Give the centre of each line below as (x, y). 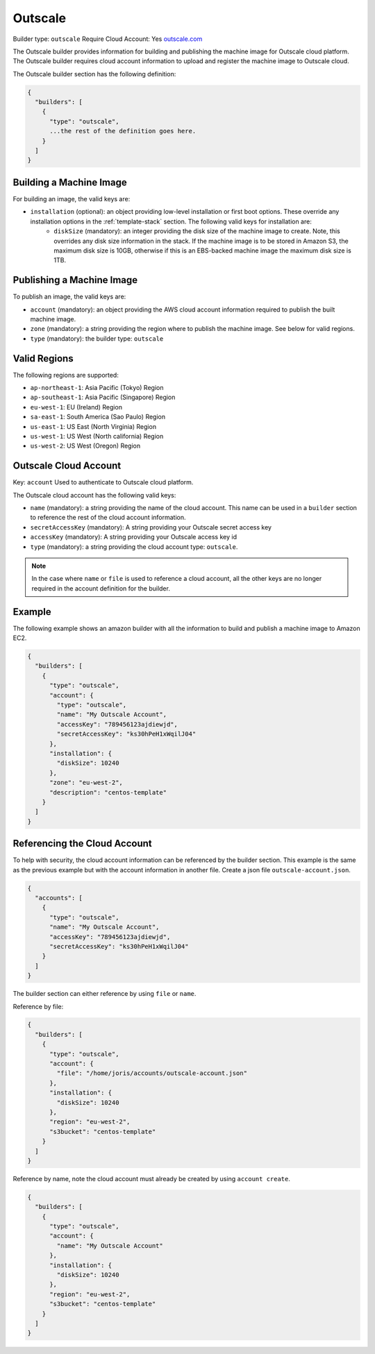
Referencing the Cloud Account (82, 844)
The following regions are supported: (66, 375)
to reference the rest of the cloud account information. (108, 518)
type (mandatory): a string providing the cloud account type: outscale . (134, 547)
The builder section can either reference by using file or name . (105, 994)
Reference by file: (38, 1006)
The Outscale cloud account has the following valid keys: (94, 495)
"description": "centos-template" (108, 792)
